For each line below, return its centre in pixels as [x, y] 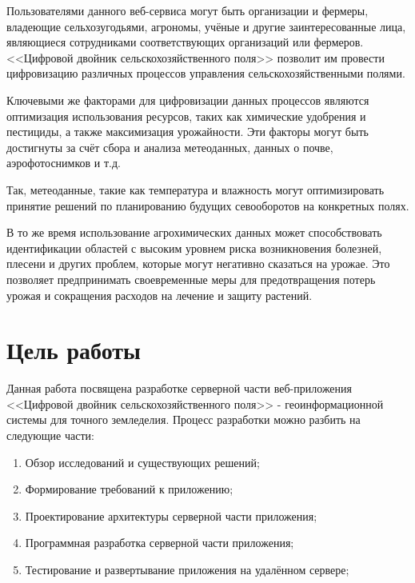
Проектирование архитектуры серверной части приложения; [171, 515]
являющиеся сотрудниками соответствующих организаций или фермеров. [185, 42]
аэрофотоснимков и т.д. [64, 163]
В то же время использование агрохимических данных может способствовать [194, 232]
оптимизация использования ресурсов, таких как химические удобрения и [186, 116]
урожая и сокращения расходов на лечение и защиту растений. [160, 295]
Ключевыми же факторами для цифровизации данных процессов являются [188, 100]
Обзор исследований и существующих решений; [142, 462]
